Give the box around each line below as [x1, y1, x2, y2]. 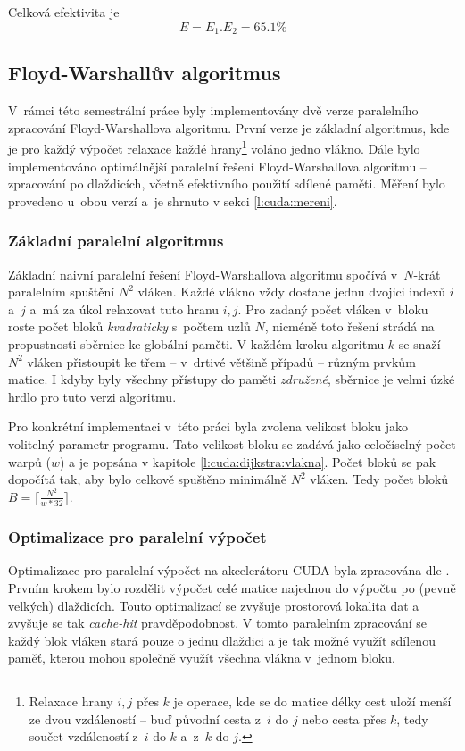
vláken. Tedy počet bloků [310, 470, 449, 488]
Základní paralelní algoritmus [8, 229, 224, 252]
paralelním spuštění [8, 282, 115, 301]
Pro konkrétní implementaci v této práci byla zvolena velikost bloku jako [8, 417, 409, 436]
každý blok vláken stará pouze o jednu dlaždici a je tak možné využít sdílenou [8, 630, 436, 649]
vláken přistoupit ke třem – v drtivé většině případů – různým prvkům [27, 352, 416, 371]
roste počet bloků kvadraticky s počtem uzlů [8, 317, 251, 336]
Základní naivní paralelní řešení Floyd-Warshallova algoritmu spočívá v [8, 264, 398, 283]
